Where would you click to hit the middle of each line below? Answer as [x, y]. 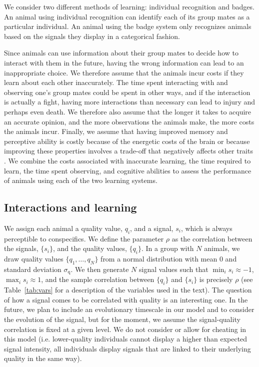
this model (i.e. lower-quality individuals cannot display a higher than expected [126, 339]
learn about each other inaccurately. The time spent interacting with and [116, 82]
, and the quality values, [90, 248]
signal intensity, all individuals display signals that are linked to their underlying [127, 348]
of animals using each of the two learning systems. [81, 180]
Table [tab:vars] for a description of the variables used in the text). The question [128, 290]
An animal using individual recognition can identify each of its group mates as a [127, 16]
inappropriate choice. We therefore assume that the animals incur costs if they [124, 72]
